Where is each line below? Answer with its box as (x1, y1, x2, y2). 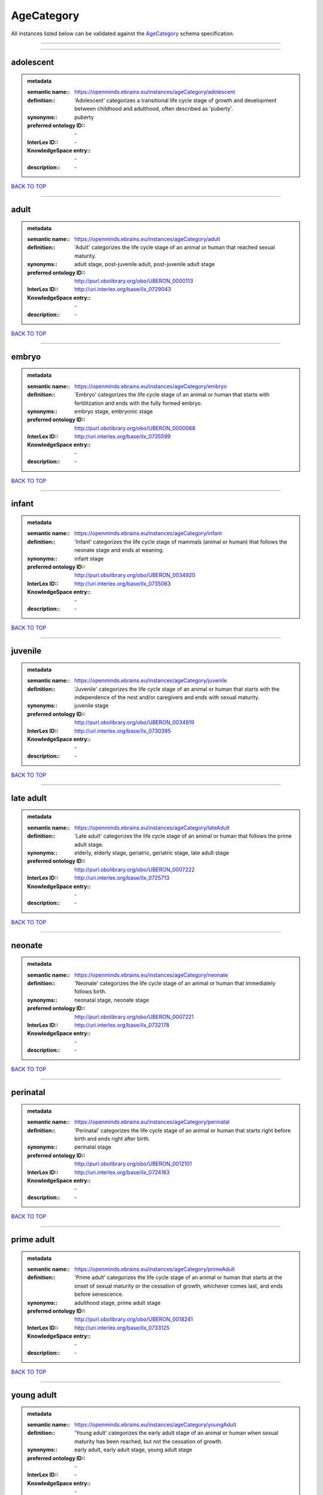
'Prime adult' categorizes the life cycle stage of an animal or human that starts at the (74, 1274, 282, 1281)
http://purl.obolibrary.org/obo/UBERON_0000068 (74, 425, 196, 432)
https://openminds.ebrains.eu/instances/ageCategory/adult (74, 236, 221, 243)
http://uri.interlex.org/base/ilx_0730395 (74, 727, 171, 734)
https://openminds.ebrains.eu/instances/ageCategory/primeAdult (74, 1265, 236, 1273)
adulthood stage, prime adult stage (74, 1299, 161, 1306)
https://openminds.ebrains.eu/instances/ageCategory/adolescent (74, 89, 236, 96)
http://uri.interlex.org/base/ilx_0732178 (74, 1021, 170, 1029)
